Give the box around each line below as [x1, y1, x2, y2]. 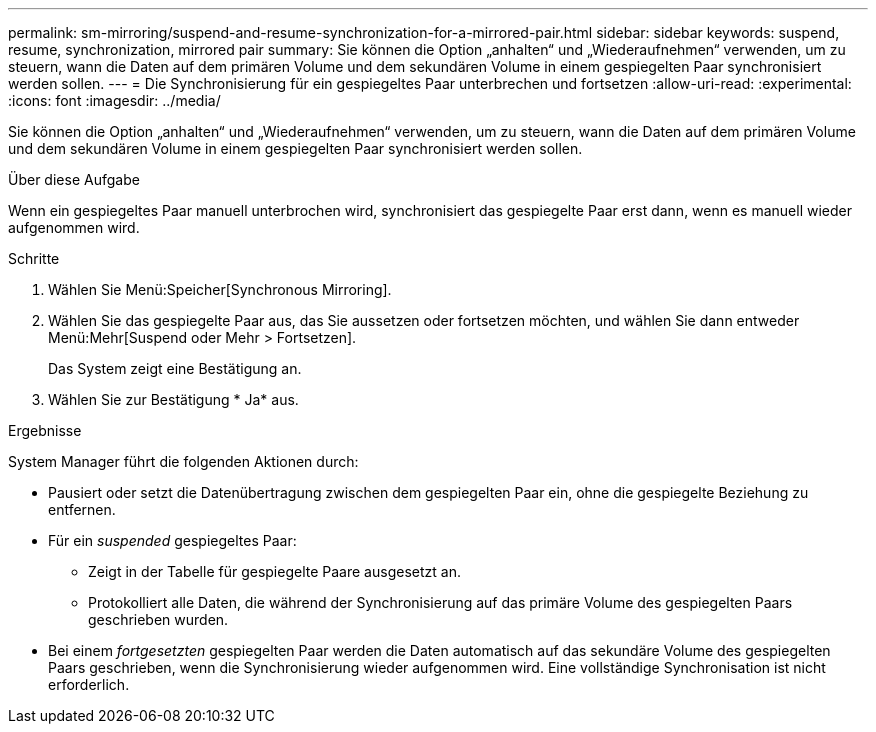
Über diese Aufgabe [8, 171, 140, 188]
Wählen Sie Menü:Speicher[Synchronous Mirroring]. [48, 281, 392, 298]
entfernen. [48, 501, 116, 518]
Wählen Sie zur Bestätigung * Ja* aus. [48, 391, 299, 408]
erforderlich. [48, 676, 130, 693]
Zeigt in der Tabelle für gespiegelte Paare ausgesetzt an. [88, 563, 461, 580]
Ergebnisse [8, 422, 82, 439]
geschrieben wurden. [88, 611, 229, 628]
